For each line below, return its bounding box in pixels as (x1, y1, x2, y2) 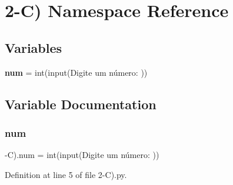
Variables (5, 38, 62, 56)
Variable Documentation (5, 95, 157, 113)
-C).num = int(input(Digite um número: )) (5, 149, 159, 161)
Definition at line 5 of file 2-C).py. (5, 168, 127, 180)
